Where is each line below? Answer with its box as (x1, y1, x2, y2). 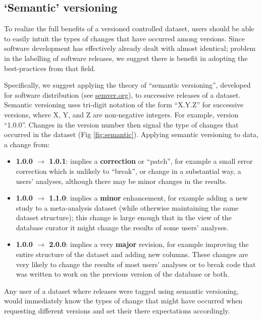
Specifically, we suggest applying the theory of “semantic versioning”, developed (4, 80, 251, 90)
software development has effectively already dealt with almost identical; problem (4, 43, 256, 53)
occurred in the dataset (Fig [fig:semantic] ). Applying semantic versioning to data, (4, 129, 258, 140)
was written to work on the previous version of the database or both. (16, 269, 229, 279)
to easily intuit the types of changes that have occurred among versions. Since (4, 33, 245, 43)
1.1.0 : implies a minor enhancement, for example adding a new (49, 193, 248, 203)
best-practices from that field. (4, 62, 96, 73)
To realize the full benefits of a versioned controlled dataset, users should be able (4, 23, 254, 34)
